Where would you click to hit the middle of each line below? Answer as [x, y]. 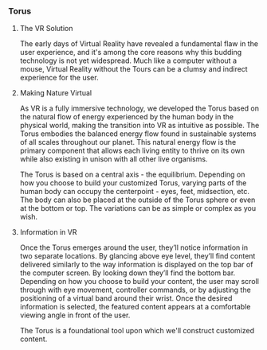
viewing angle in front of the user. [75, 315]
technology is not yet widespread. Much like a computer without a [128, 60]
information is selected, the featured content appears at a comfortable [135, 307]
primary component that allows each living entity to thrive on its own [132, 151]
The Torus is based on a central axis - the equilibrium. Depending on [132, 175]
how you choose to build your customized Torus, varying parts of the [133, 183]
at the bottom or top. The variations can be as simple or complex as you [138, 208]
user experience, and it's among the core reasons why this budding [131, 52]
